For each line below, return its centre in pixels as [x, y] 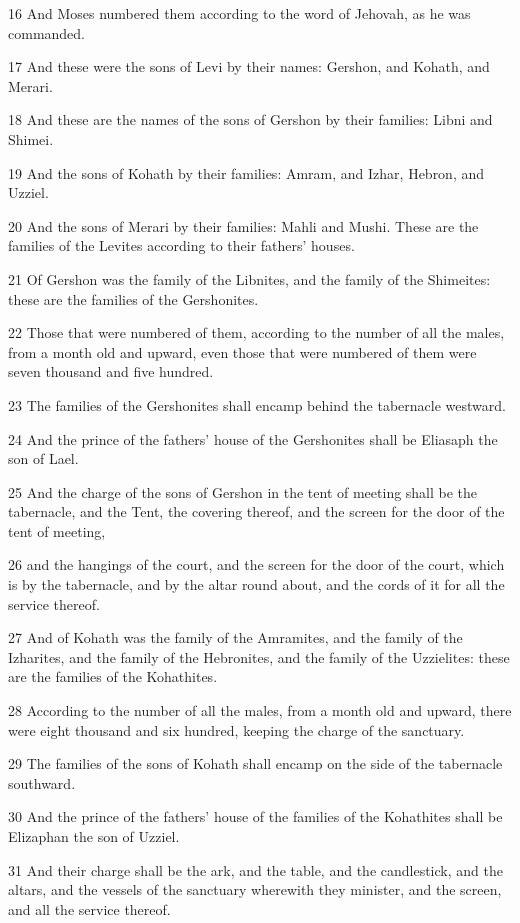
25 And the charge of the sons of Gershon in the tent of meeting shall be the [243, 491]
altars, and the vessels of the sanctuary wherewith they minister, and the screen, [255, 889]
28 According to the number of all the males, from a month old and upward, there [260, 710]
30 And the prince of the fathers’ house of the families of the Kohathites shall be [255, 816]
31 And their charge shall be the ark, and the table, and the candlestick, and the [255, 869]
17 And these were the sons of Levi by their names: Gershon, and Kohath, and [249, 66]
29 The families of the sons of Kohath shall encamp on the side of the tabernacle [255, 763]
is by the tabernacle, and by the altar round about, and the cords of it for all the [256, 584]
